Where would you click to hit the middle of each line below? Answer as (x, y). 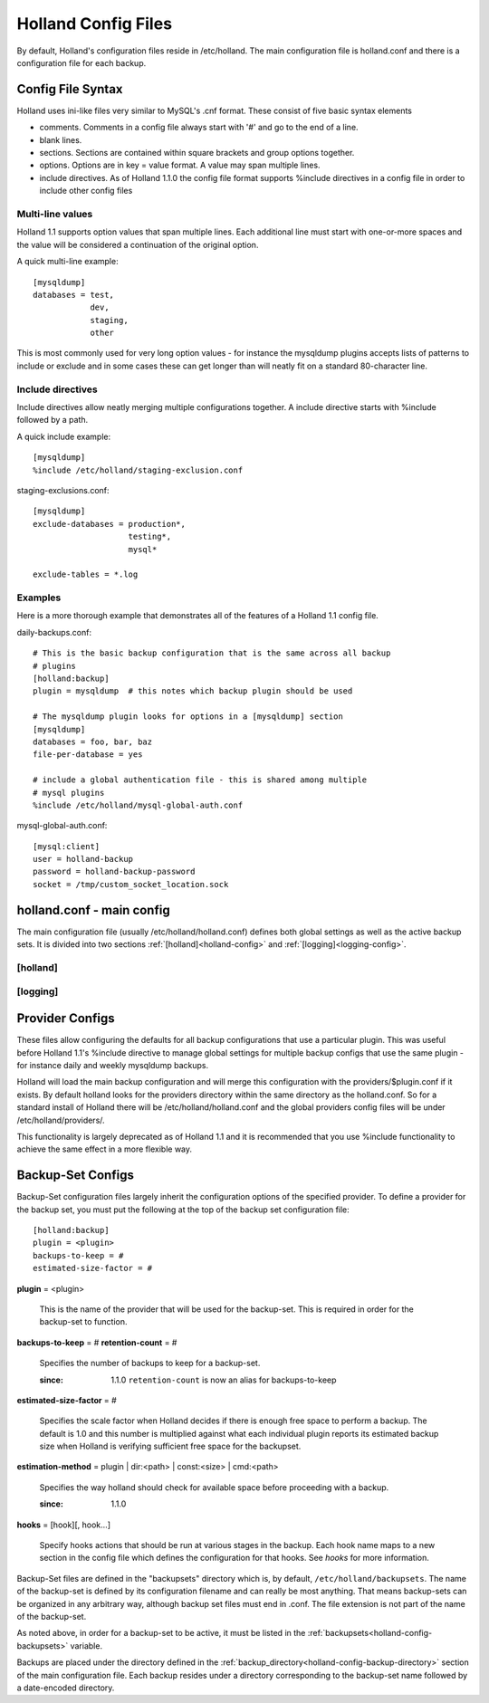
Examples (39, 598)
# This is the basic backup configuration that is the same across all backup (212, 653)
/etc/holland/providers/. (61, 1120)
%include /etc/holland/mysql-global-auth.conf (138, 805)
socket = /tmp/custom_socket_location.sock (131, 884)
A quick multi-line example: (67, 262)
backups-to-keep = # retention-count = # (97, 1342)
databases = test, (74, 295)
